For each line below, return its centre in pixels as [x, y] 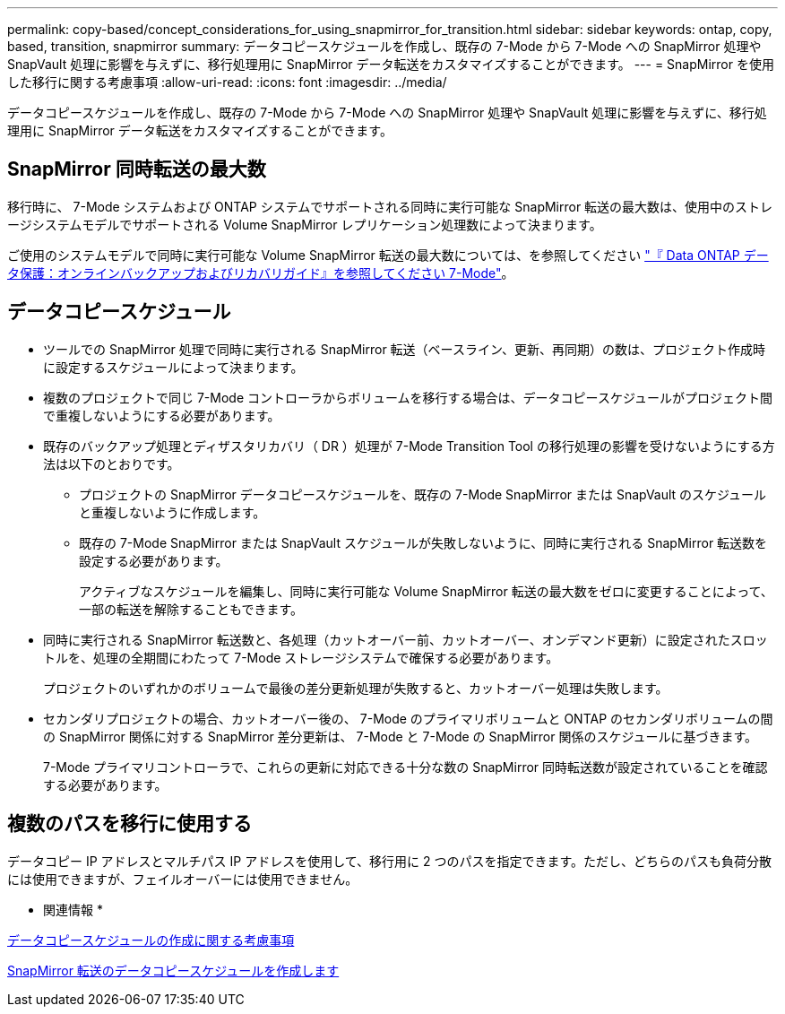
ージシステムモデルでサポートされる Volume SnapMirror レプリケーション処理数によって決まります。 [305, 224]
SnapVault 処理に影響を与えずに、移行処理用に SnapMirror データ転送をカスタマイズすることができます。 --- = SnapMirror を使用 [391, 64]
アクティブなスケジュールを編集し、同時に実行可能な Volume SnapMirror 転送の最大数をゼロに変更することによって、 [426, 591]
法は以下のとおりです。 [112, 464]
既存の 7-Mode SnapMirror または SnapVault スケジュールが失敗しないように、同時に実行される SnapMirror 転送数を [423, 542]
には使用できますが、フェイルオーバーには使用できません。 [183, 879]
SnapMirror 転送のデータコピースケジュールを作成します [173, 970]
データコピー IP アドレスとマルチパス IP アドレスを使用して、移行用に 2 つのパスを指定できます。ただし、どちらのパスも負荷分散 [390, 861]
